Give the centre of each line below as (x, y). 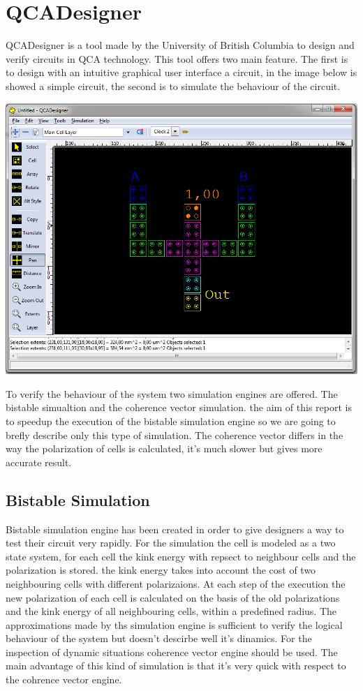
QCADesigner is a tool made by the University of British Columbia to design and (180, 45)
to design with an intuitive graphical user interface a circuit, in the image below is (181, 72)
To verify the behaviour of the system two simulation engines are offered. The (172, 393)
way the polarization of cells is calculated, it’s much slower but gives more (164, 448)
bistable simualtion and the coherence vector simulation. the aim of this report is (179, 407)
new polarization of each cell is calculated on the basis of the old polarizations (173, 597)
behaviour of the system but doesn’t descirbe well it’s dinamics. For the (159, 638)
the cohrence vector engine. (64, 679)
